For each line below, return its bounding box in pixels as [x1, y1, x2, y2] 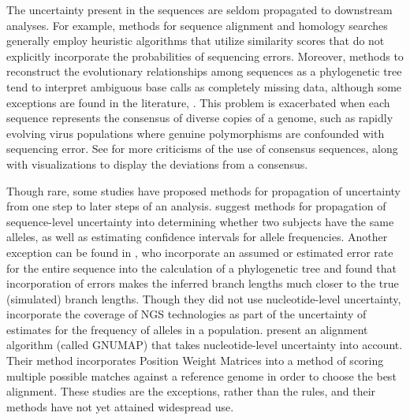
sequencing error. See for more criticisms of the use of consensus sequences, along [6, 140, 398, 157]
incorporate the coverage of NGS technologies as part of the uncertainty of [6, 306, 367, 322]
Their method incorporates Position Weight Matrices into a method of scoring [6, 352, 384, 369]
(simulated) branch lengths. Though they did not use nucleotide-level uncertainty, [6, 290, 401, 307]
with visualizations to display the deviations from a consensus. [6, 155, 308, 172]
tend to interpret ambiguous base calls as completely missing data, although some [6, 78, 402, 95]
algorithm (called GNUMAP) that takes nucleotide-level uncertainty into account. [6, 336, 403, 353]
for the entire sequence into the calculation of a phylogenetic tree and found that [6, 259, 397, 276]
